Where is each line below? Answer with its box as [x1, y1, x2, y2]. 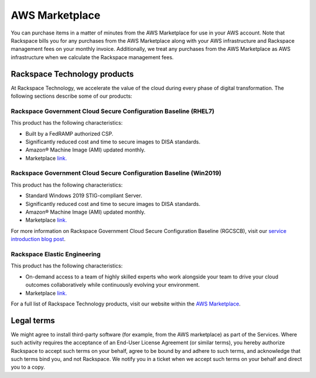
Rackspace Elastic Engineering [11, 250, 101, 258]
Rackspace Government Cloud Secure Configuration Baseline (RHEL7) [11, 107, 215, 115]
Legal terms [11, 315, 56, 325]
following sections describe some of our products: [11, 92, 133, 99]
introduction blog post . [11, 236, 66, 243]
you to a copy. [11, 363, 45, 371]
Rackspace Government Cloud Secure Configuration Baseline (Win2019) [11, 169, 222, 177]
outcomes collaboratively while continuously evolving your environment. [25, 281, 200, 288]
